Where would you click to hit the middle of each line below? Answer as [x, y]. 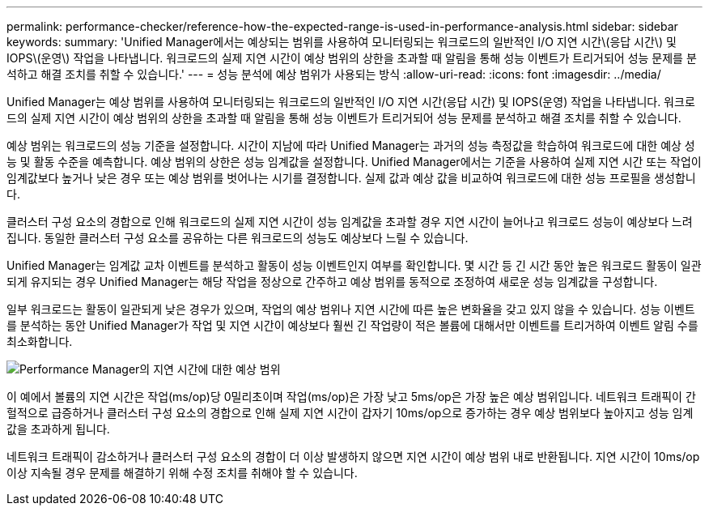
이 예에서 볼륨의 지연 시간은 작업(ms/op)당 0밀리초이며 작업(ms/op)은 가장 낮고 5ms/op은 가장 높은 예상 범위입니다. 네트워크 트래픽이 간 [351, 397]
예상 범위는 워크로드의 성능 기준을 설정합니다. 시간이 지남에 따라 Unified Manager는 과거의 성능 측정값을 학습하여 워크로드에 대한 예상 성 [351, 145]
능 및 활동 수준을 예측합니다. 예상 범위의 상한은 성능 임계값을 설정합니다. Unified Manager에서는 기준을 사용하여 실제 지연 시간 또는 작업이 [354, 162]
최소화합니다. [40, 341]
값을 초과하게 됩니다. [58, 429]
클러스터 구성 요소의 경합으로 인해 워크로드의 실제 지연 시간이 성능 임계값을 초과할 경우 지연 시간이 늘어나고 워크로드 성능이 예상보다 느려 [350, 222]
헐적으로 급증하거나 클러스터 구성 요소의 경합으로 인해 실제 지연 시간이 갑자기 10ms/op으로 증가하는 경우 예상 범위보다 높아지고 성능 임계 [350, 413]
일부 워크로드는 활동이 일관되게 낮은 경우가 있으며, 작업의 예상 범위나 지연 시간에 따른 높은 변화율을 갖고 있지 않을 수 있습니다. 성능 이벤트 [351, 309]
